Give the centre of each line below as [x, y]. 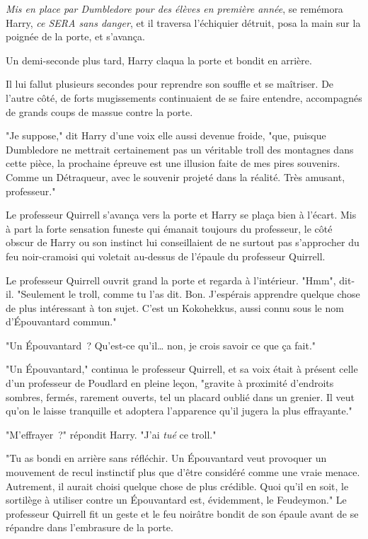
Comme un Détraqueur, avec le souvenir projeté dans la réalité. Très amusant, [176, 176]
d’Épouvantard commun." [61, 321]
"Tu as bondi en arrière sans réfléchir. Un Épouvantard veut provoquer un [166, 458]
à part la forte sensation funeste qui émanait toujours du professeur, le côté [169, 228]
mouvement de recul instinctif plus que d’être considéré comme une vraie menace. [183, 472]
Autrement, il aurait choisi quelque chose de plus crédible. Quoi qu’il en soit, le [177, 486]
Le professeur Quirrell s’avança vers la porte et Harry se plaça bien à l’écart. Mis [181, 215]
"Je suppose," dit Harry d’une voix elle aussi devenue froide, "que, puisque [166, 135]
